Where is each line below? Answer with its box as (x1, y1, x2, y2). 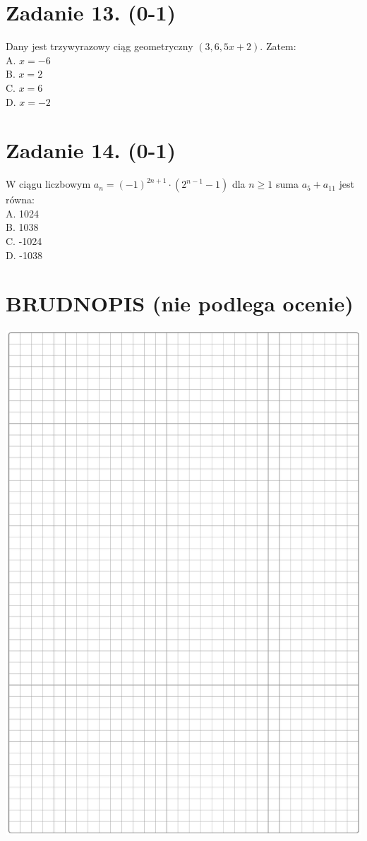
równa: (6, 192, 35, 207)
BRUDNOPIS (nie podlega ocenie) (6, 289, 354, 318)
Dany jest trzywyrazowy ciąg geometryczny (6, 39, 193, 54)
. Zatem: (260, 39, 296, 54)
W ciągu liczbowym (6, 177, 91, 191)
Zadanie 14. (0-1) (6, 136, 176, 165)
